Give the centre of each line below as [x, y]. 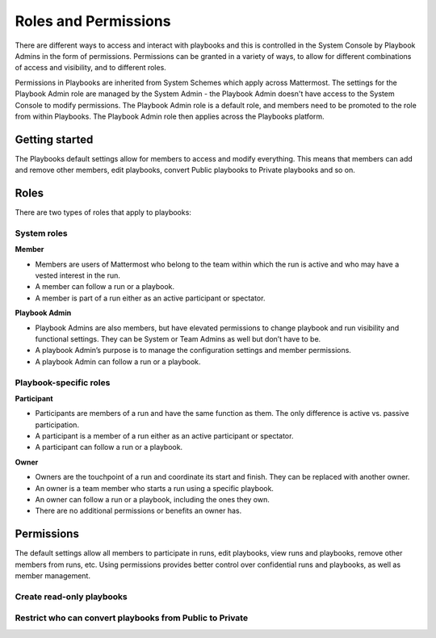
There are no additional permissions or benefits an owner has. [138, 511]
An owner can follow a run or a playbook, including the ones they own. [152, 500]
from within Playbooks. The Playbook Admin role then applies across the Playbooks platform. [170, 116]
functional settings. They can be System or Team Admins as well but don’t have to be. [178, 338]
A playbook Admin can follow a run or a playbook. [118, 361]
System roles [41, 233]
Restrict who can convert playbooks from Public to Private [132, 618]
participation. [57, 425]
